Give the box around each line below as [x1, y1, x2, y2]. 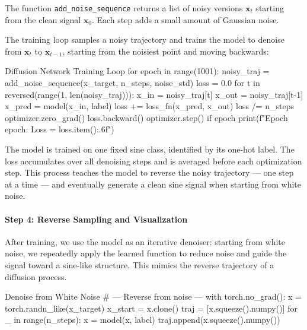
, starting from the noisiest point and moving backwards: [62, 45, 269, 57]
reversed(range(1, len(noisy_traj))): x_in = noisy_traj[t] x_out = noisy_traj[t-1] [5, 88, 303, 100]
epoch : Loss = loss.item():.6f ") [5, 123, 114, 135]
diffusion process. [5, 270, 67, 283]
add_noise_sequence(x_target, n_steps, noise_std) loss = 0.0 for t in [5, 77, 260, 89]
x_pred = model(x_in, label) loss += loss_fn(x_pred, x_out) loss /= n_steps [5, 100, 294, 112]
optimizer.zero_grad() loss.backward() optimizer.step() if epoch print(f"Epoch [5, 111, 288, 123]
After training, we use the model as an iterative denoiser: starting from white [5, 235, 286, 247]
